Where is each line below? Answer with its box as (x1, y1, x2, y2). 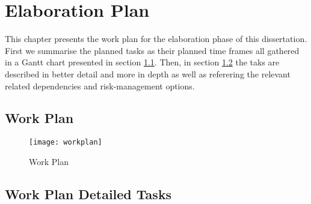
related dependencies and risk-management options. (5, 79, 195, 92)
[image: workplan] (29, 138, 102, 147)
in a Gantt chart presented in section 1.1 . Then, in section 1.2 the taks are (5, 56, 280, 68)
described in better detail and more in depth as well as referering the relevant (5, 67, 291, 80)
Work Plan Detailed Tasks (5, 184, 172, 203)
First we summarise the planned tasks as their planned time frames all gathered (5, 44, 300, 56)
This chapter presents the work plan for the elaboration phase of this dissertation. (5, 32, 307, 45)
